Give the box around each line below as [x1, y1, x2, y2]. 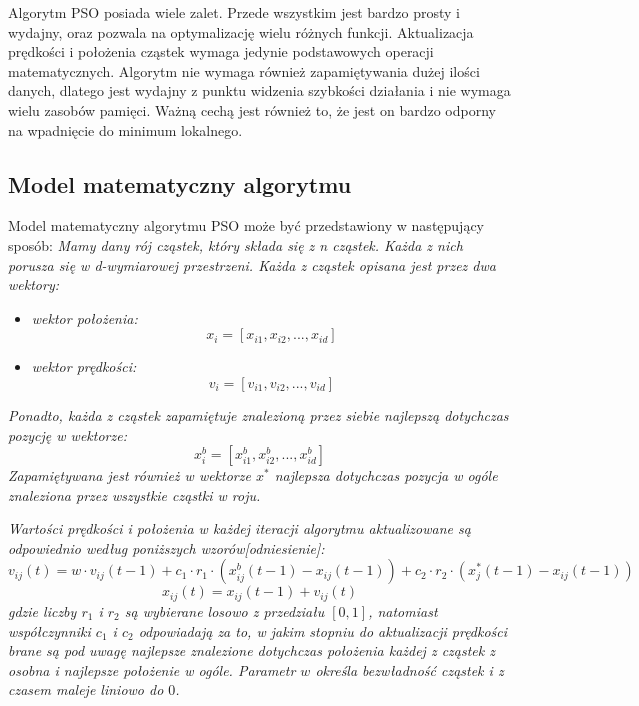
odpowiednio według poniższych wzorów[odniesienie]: [8, 537, 325, 558]
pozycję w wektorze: [8, 424, 127, 445]
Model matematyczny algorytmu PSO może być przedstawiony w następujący [8, 215, 485, 236]
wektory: [8, 274, 59, 295]
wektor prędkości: [31, 356, 137, 377]
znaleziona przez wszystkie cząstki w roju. [8, 484, 261, 505]
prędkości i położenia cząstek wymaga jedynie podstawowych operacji [8, 41, 434, 62]
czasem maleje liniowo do [8, 679, 164, 700]
